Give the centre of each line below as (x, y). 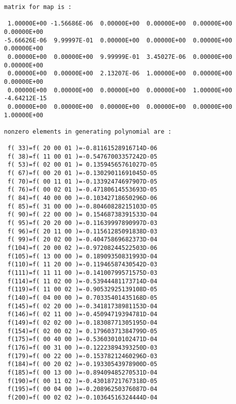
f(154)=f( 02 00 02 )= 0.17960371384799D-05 (82, 331)
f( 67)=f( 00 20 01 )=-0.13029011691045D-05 (82, 173)
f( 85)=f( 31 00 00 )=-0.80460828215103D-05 (82, 206)
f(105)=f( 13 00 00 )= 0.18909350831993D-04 (82, 256)
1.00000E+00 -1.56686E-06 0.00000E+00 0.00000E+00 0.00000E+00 (120, 24)
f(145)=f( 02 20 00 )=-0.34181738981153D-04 (82, 306)
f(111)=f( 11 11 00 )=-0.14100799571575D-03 (82, 273)
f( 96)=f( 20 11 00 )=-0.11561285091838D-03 (82, 231)
